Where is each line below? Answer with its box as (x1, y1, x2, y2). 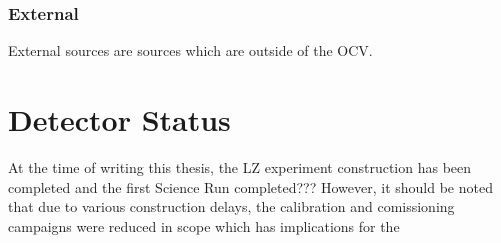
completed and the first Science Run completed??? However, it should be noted (8, 176, 493, 197)
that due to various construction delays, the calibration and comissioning (8, 196, 455, 217)
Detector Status (8, 99, 231, 139)
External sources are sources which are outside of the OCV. (8, 40, 373, 61)
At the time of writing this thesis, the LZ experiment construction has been (8, 156, 472, 177)
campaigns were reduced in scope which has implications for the (8, 215, 400, 236)
